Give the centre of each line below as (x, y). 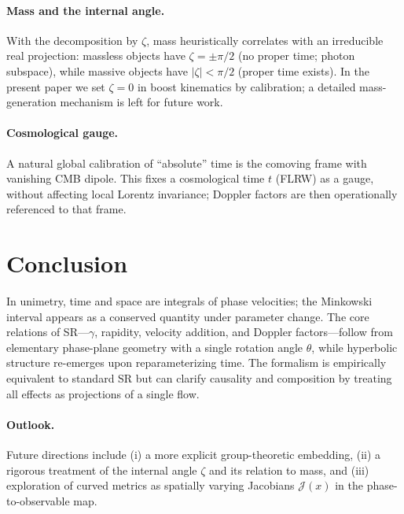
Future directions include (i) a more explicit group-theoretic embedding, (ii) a (194, 455)
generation (31, 102)
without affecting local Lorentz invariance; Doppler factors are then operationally (202, 193)
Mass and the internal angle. (86, 10)
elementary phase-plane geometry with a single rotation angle (155, 347)
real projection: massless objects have (96, 55)
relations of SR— (48, 332)
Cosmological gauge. (62, 133)
